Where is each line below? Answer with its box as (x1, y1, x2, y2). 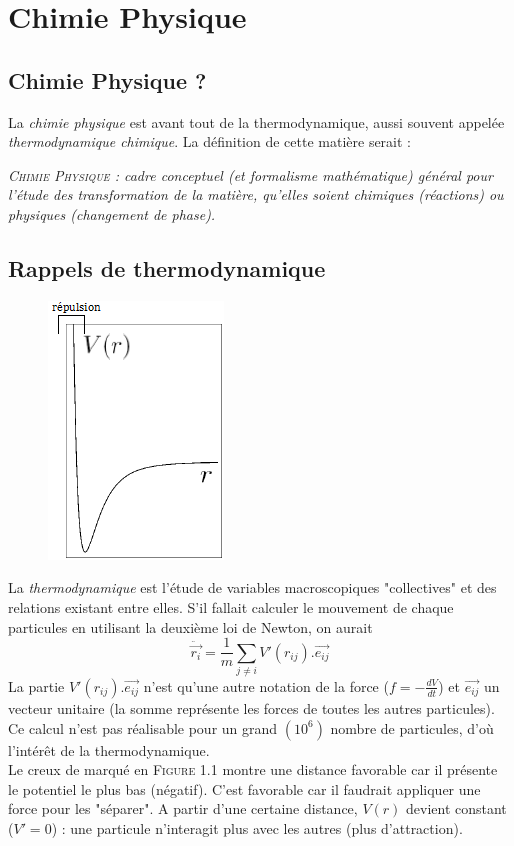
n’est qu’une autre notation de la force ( (143, 675, 389, 696)
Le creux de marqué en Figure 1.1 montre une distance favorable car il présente (8, 759, 498, 780)
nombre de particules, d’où (330, 717, 494, 738)
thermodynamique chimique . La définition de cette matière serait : (8, 131, 412, 152)
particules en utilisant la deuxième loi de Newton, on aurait (8, 616, 373, 637)
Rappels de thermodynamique (8, 252, 326, 283)
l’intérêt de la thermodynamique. (8, 739, 210, 760)
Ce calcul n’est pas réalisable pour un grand (8, 717, 278, 738)
